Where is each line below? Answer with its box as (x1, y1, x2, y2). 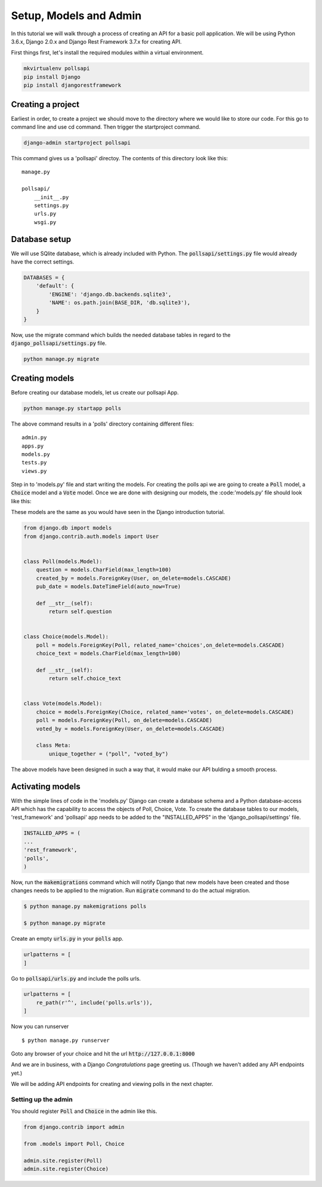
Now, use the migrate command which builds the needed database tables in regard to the (11, 331, 231, 338)
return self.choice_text (48, 675, 122, 682)
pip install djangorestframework (23, 82, 122, 89)
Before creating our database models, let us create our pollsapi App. (11, 388, 179, 396)
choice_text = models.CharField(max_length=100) (36, 650, 181, 657)
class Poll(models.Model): (23, 558, 103, 565)
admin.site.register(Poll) (23, 1157, 103, 1164)
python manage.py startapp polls (23, 405, 122, 412)
